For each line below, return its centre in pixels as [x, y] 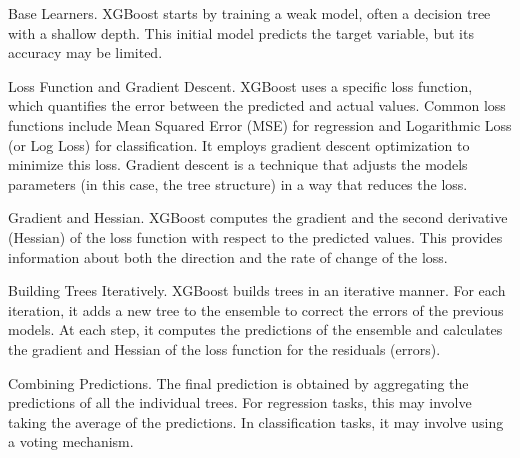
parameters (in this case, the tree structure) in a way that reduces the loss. [238, 183]
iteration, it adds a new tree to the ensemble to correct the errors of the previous [256, 309]
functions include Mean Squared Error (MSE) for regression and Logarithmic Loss [260, 124]
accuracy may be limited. [85, 52]
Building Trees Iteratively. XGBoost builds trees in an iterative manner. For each [257, 290]
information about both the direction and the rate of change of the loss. [228, 256]
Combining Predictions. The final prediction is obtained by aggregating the [238, 382]
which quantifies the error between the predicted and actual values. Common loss [257, 105]
